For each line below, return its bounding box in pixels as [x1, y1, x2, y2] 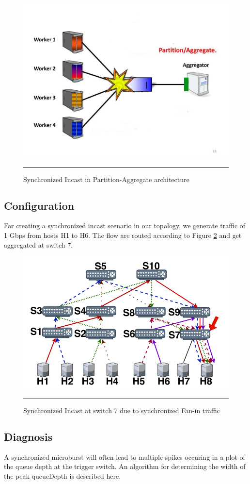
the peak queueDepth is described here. [4, 470, 121, 481]
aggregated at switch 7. [4, 239, 73, 250]
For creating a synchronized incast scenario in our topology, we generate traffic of [4, 220, 246, 231]
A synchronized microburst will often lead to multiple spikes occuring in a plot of [4, 451, 245, 462]
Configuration [4, 198, 75, 213]
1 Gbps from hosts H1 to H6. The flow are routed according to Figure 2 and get [4, 230, 242, 240]
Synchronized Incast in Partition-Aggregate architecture [23, 174, 189, 184]
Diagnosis [4, 429, 53, 444]
